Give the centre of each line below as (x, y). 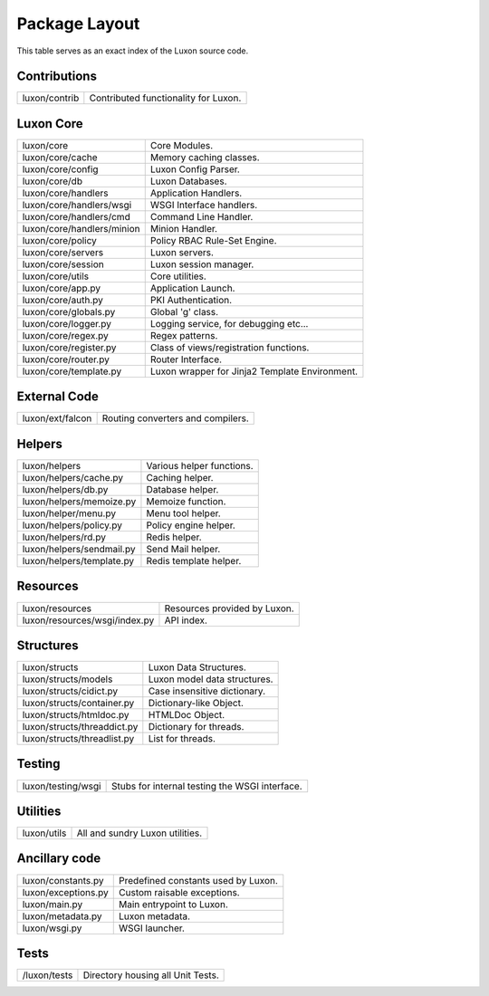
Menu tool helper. (183, 513)
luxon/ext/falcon (57, 418)
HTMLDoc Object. (187, 715)
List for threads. (182, 739)
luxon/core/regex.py (65, 335)
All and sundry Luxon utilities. (139, 833)
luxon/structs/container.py (78, 704)
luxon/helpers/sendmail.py (79, 549)
